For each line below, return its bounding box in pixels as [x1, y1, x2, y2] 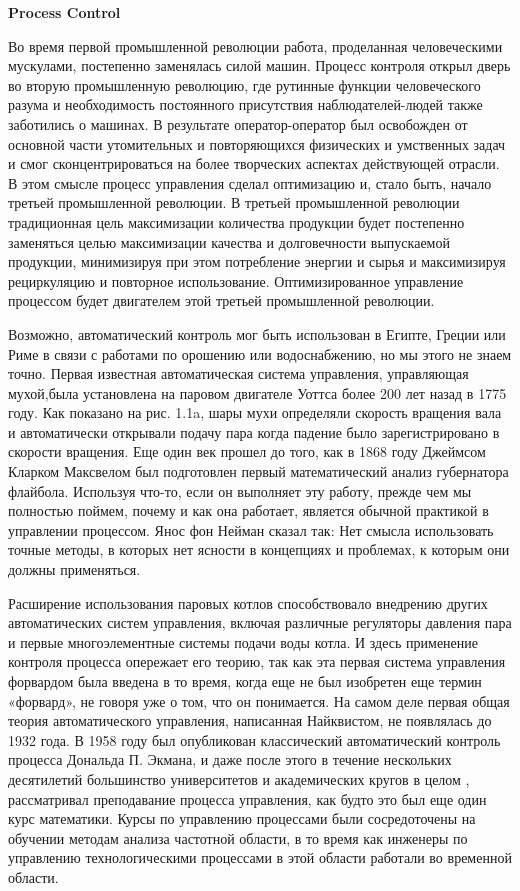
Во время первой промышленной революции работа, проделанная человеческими [8, 35, 503, 56]
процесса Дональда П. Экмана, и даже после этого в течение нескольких [8, 749, 452, 770]
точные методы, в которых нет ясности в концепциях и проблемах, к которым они [8, 539, 510, 560]
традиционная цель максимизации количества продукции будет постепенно [8, 211, 465, 232]
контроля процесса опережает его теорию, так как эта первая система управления [8, 651, 506, 672]
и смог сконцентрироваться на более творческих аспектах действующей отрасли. [8, 153, 500, 174]
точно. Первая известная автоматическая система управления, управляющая [8, 363, 469, 384]
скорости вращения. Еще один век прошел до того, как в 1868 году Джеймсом [8, 441, 486, 462]
